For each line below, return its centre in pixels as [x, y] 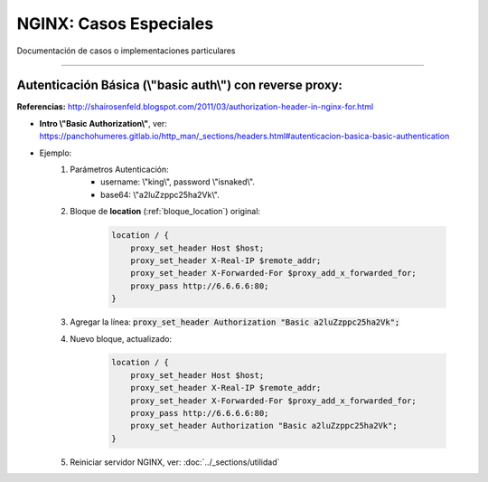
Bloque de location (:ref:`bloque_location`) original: [165, 212]
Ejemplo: [56, 153]
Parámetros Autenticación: [119, 170]
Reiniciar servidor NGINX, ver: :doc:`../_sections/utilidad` [175, 462]
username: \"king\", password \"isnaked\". [178, 182]
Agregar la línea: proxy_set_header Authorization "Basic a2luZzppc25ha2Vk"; [235, 322]
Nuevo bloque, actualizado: [121, 338]
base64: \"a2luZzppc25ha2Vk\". [160, 194]
